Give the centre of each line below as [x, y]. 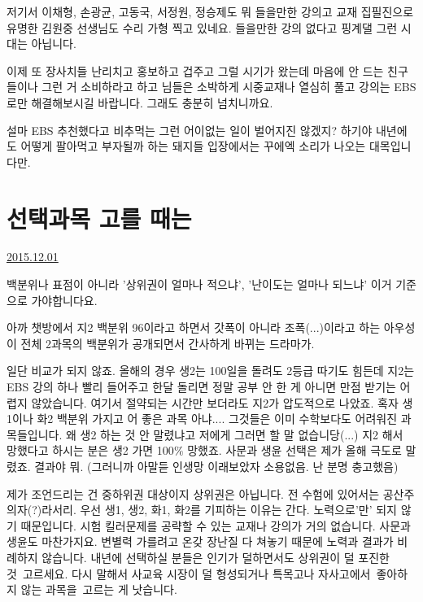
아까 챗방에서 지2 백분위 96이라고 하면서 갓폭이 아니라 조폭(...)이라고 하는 [194, 327]
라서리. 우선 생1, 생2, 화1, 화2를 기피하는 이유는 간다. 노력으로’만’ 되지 [220, 510]
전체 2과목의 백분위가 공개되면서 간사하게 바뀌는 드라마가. [168, 343]
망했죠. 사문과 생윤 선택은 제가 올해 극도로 [294, 450]
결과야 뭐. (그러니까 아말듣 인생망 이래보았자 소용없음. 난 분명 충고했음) [216, 466]
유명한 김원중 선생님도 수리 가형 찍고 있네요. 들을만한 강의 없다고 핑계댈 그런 [202, 27]
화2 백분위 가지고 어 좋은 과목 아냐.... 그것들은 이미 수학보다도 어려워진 [217, 419]
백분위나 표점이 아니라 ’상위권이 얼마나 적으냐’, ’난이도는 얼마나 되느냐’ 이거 [199, 284]
